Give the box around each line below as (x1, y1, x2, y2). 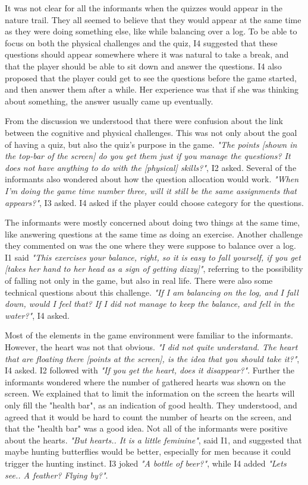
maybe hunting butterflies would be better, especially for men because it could (5, 445, 291, 458)
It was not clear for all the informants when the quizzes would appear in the (5, 2, 283, 14)
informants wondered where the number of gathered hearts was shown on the (5, 375, 286, 388)
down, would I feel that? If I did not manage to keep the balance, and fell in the (5, 297, 295, 310)
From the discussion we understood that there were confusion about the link (5, 115, 283, 127)
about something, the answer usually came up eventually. (5, 94, 213, 107)
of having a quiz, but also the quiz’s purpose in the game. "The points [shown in (5, 138, 297, 150)
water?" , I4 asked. (5, 309, 70, 321)
